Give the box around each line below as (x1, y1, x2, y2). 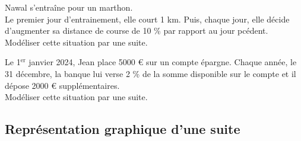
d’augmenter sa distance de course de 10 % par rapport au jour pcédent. (5, 24, 268, 37)
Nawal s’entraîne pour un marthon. (5, 1, 133, 13)
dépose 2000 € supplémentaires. (5, 79, 120, 91)
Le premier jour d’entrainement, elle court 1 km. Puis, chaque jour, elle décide (5, 12, 290, 25)
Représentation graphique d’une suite (5, 120, 240, 138)
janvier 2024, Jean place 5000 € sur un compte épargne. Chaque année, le (28, 56, 297, 68)
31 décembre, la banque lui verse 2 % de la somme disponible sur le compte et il (5, 67, 296, 79)
